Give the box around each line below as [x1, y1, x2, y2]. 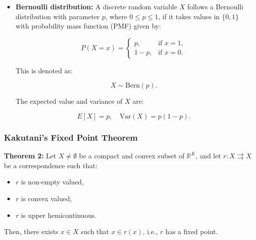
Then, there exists [4, 226, 59, 237]
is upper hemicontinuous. [21, 210, 96, 220]
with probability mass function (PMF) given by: [15, 21, 161, 31]
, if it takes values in [158, 11, 220, 21]
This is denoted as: [15, 65, 73, 75]
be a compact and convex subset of [79, 150, 185, 161]
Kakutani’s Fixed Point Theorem [4, 131, 138, 143]
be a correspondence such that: [4, 160, 97, 170]
